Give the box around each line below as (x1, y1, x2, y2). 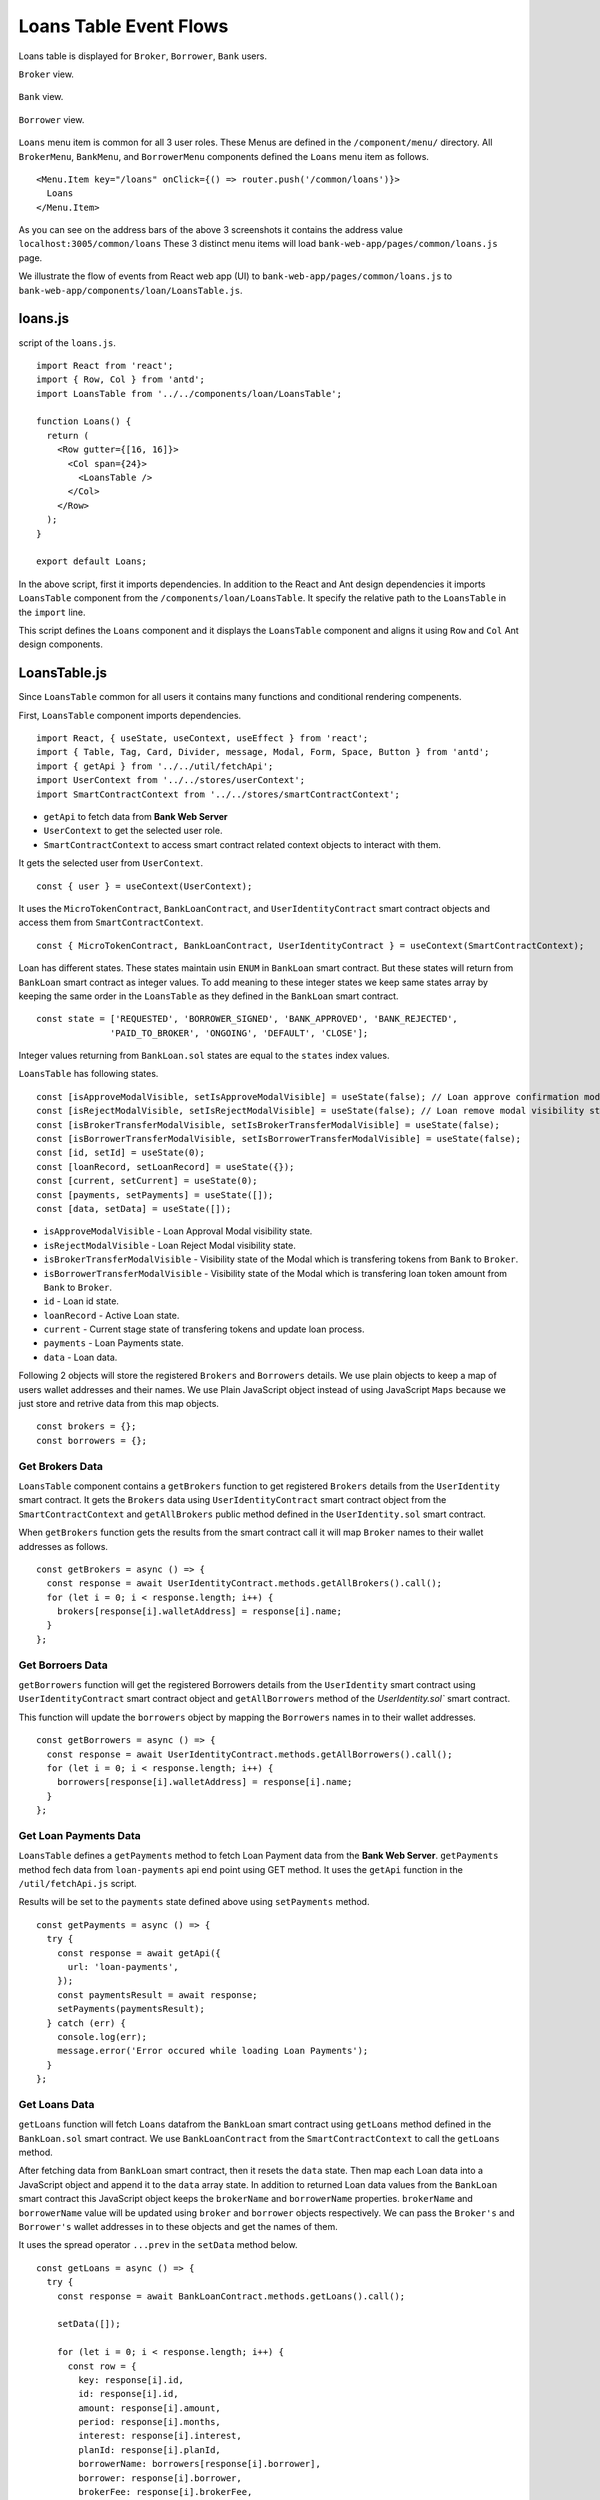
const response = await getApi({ (56, 1947, 222, 1959)
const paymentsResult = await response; (56, 1989, 259, 2000)
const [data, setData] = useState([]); (36, 1203, 232, 1214)
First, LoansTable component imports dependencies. (18, 709, 242, 721)
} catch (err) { (46, 2017, 127, 2029)
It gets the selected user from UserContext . (18, 857, 204, 869)
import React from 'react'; (36, 360, 174, 371)
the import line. (18, 606, 86, 618)
